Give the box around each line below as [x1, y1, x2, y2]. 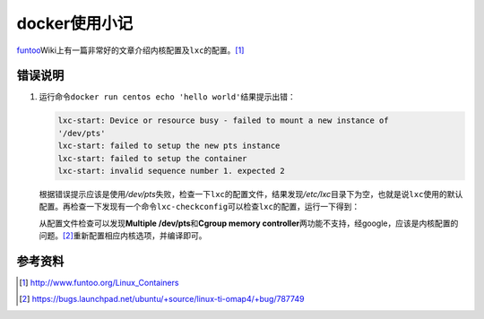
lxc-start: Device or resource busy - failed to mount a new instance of [57, 116, 389, 125]
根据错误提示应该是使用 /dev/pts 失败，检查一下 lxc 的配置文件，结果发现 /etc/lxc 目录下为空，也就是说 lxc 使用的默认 [39, 188, 463, 199]
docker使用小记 [16, 13, 134, 33]
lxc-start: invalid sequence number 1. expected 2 [57, 166, 286, 176]
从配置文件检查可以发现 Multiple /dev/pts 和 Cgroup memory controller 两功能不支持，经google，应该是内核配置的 [39, 218, 459, 228]
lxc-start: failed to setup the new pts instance [57, 141, 281, 151]
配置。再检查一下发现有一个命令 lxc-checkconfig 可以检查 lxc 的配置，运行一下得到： [39, 202, 360, 212]
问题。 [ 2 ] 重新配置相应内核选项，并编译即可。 [39, 230, 207, 241]
